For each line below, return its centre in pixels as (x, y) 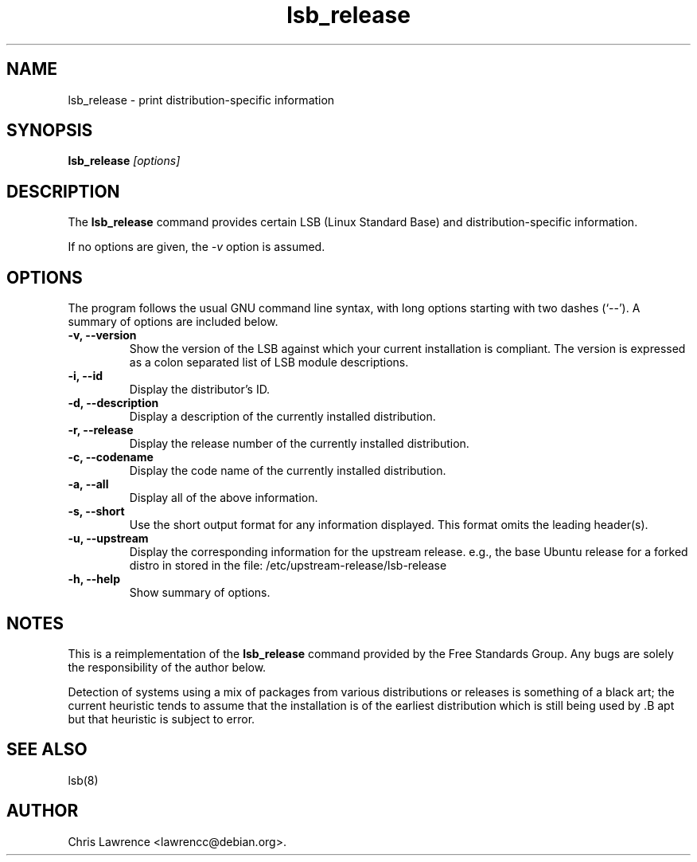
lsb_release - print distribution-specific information (201, 100)
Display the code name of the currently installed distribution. (288, 471)
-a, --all (88, 484)
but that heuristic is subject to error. (162, 719)
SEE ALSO (47, 750)
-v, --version (102, 335)
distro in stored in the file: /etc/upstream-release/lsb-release (288, 566)
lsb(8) (83, 780)
